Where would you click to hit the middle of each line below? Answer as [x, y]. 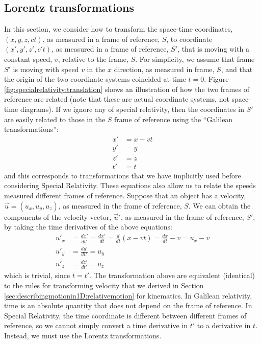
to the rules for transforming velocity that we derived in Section [104, 285]
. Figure [216, 79]
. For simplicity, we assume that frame [195, 59]
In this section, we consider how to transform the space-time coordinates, [119, 29]
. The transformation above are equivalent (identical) [172, 275]
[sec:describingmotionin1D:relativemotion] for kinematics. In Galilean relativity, [128, 295]
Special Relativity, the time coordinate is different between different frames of [125, 315]
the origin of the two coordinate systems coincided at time [95, 79]
